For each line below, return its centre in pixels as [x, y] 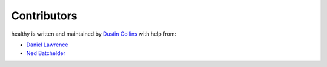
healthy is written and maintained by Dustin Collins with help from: [94, 34]
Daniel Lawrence [47, 45]
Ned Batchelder [46, 53]
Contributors [45, 16]
